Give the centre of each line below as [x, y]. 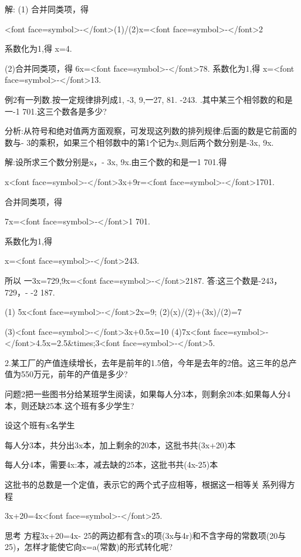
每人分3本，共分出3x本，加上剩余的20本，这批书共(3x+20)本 [120, 444]
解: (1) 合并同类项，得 [47, 9]
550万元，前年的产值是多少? [74, 374]
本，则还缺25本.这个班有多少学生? [70, 405]
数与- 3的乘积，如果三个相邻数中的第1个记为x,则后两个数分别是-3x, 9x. [139, 142]
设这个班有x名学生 [40, 425]
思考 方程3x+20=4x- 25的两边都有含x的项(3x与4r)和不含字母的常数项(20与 [146, 535]
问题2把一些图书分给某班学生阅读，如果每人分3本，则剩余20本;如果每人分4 [148, 394]
